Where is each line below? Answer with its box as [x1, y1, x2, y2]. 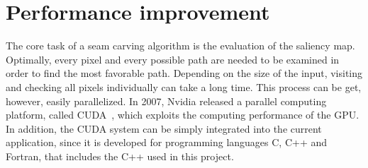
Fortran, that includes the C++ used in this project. [6, 148, 234, 163]
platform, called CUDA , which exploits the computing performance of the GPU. [6, 107, 359, 122]
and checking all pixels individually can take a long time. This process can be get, [6, 79, 362, 94]
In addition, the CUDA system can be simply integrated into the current [6, 121, 322, 136]
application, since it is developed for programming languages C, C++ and [6, 135, 328, 150]
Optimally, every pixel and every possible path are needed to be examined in [6, 52, 340, 66]
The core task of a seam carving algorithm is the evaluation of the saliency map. [6, 38, 355, 53]
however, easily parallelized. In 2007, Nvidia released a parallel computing [6, 93, 327, 108]
